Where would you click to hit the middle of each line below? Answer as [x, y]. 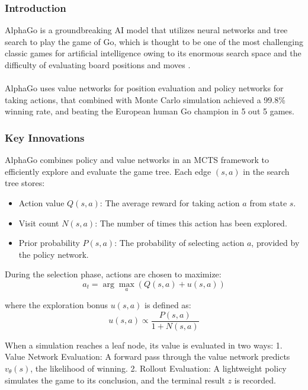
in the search [266, 171]
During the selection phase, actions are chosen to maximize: [113, 274]
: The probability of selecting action [179, 243]
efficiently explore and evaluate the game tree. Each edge [108, 171]
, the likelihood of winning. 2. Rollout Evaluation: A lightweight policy [158, 368]
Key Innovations [45, 137]
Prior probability [49, 243]
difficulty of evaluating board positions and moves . [98, 65]
